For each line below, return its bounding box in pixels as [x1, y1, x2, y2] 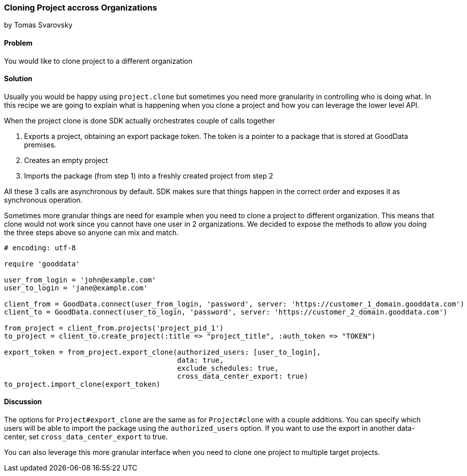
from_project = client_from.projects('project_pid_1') [4, 324, 224, 332]
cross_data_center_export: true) [177, 372, 308, 380]
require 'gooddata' [4, 259, 80, 268]
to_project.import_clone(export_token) [4, 380, 160, 388]
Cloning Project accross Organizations [4, 3, 157, 13]
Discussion [4, 397, 42, 406]
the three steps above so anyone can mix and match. [4, 228, 179, 237]
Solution [4, 74, 33, 83]
